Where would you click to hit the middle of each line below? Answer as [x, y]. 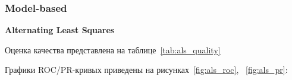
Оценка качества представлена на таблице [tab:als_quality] [113, 49]
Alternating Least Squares [60, 30]
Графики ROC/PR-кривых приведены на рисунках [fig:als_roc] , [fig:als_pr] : [146, 70]
